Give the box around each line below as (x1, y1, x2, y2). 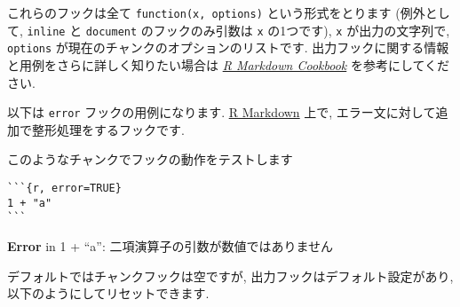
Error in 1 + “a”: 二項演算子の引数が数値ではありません (7, 236, 334, 255)
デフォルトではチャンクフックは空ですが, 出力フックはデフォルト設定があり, (7, 266, 454, 285)
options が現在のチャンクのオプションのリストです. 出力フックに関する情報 (7, 38, 449, 57)
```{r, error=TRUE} (7, 182, 122, 194)
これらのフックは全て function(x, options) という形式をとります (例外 (7, 4, 425, 21)
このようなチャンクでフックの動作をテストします (7, 150, 293, 169)
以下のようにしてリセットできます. (7, 284, 210, 303)
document (85, 25, 138, 38)
